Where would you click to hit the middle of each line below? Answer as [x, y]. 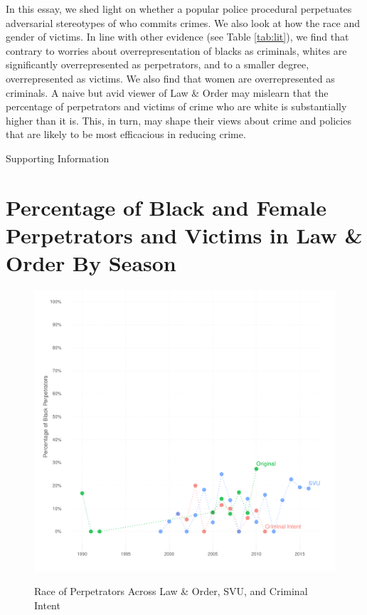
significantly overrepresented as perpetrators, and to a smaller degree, [158, 64]
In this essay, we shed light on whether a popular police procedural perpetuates [179, 9]
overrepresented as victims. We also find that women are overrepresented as [170, 78]
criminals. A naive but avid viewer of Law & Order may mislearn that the [167, 92]
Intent [47, 605]
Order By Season [91, 263]
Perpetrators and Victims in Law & [184, 235]
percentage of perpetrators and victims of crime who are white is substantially [176, 106]
